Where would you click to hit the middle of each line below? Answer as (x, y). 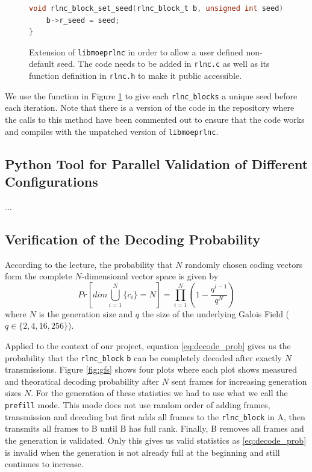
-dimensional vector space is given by (150, 276)
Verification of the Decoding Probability (133, 239)
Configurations (51, 182)
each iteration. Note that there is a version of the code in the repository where (150, 107)
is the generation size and (86, 313)
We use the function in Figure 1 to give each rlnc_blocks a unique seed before (151, 95)
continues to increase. (44, 464)
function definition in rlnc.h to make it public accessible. (136, 76)
